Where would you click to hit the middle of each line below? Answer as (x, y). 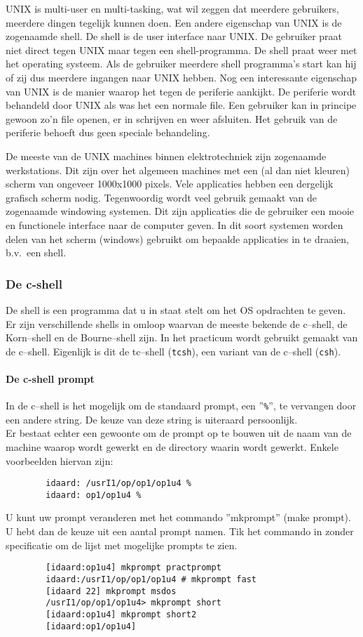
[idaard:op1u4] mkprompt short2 (121, 614)
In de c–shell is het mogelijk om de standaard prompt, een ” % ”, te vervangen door (181, 406)
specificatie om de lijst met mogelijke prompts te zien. (122, 545)
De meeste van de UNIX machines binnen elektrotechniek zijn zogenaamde (166, 156)
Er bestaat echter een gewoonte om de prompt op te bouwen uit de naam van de (179, 433)
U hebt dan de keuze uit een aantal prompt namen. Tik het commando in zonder (180, 531)
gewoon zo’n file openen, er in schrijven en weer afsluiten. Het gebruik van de (172, 118)
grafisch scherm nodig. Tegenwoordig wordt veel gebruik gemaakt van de (162, 197)
